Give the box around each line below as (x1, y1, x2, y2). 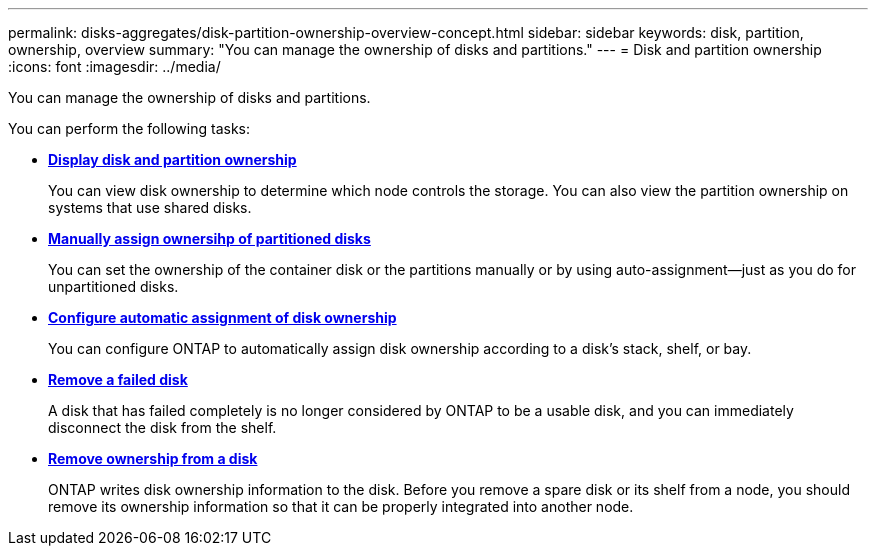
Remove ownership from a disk (48, 450, 258, 467)
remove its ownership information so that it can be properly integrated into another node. (48, 498, 634, 515)
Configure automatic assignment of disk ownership (48, 309, 397, 326)
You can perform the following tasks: (8, 120, 251, 137)
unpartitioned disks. (48, 278, 179, 295)
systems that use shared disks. (48, 199, 252, 216)
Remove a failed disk (48, 371, 188, 388)
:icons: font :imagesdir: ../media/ (8, 58, 221, 75)
